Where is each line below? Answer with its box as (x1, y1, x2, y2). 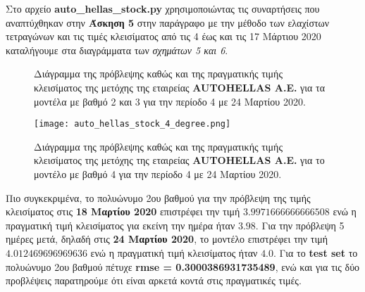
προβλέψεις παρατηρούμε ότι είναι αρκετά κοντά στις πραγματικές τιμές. (6, 273, 302, 288)
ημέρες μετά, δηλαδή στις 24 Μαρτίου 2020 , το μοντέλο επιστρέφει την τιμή (6, 231, 328, 246)
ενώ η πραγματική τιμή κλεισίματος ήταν (90, 245, 258, 260)
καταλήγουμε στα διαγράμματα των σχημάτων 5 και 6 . (6, 42, 228, 57)
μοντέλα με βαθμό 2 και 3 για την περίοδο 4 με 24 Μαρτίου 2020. (34, 94, 306, 108)
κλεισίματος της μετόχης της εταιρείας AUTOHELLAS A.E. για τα (34, 80, 326, 94)
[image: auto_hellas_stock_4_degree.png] (34, 119, 231, 129)
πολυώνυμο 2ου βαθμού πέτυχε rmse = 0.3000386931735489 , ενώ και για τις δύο (6, 259, 360, 274)
